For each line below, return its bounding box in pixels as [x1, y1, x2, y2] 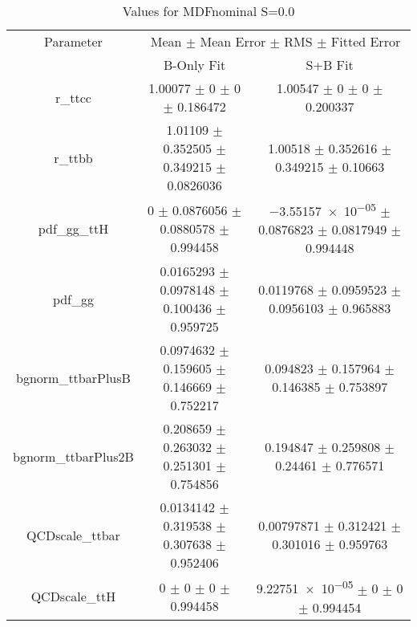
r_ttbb [54, 148, 93, 167]
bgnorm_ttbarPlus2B [13, 446, 134, 466]
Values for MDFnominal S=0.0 [122, 2, 295, 20]
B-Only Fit [163, 55, 226, 74]
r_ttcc [55, 88, 91, 107]
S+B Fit [306, 55, 354, 74]
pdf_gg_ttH [38, 218, 109, 238]
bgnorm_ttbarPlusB [16, 368, 131, 387]
